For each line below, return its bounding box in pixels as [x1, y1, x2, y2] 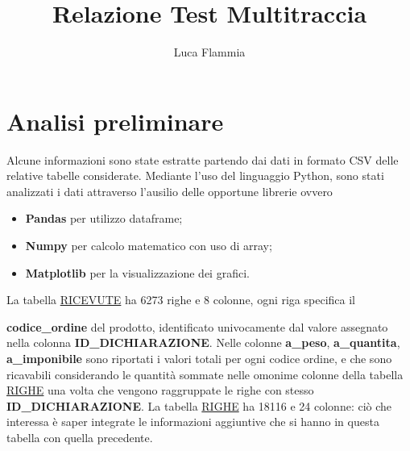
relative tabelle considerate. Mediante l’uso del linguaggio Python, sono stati [6, 167, 384, 184]
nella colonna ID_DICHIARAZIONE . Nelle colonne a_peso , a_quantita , [6, 334, 400, 351]
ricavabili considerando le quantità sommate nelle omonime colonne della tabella [6, 365, 404, 382]
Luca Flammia [173, 44, 246, 61]
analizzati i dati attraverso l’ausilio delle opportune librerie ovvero [6, 182, 333, 199]
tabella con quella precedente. [6, 428, 153, 445]
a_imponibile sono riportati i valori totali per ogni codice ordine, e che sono [6, 350, 392, 366]
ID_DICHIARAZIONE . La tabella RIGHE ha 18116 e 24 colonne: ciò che [6, 397, 392, 414]
